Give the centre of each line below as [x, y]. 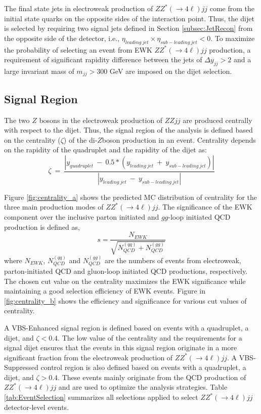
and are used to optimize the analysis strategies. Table [143, 387]
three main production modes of [54, 207]
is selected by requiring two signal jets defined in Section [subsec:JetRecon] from [128, 28]
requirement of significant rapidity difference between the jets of [103, 59]
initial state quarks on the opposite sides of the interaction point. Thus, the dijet [129, 18]
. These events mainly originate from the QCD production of [152, 377]
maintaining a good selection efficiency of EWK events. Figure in [105, 291]
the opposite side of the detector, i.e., [62, 38]
